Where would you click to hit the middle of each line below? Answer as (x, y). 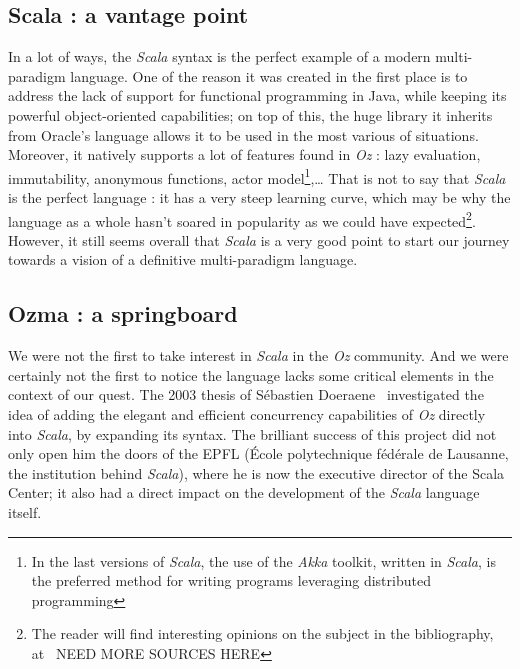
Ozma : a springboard (123, 313)
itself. (25, 512)
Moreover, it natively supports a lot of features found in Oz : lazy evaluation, (244, 154)
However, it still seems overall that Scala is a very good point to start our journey (259, 239)
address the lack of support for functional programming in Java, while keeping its (257, 95)
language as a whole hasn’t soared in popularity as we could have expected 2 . (242, 219)
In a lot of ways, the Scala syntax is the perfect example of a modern (219, 56)
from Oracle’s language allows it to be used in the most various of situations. (243, 134)
